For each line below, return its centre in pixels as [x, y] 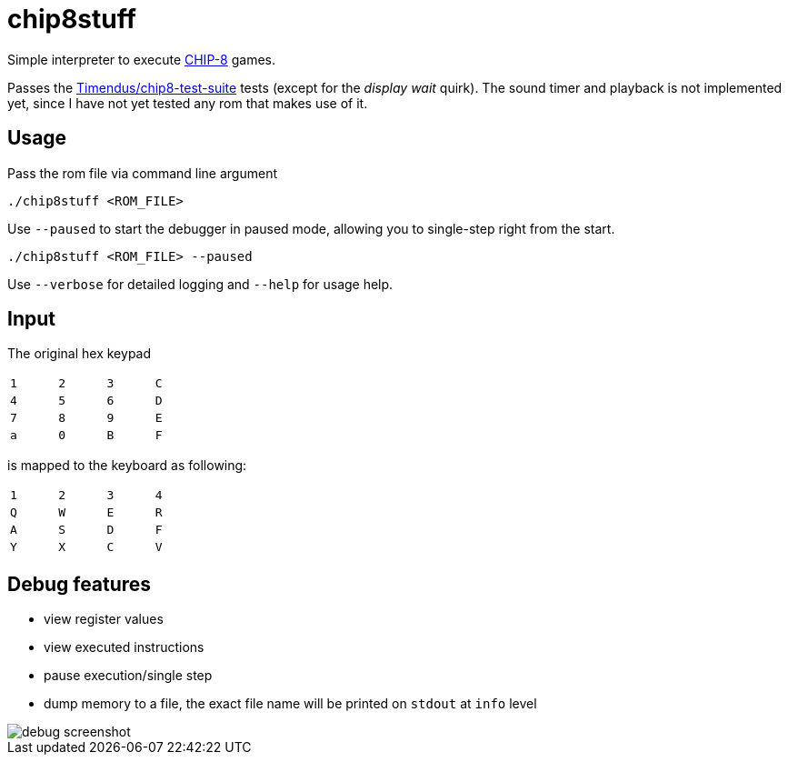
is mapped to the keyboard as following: [127, 466]
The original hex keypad [80, 354]
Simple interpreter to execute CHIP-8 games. [142, 59]
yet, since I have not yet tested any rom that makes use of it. [188, 103]
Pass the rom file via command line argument [142, 173]
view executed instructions [124, 647]
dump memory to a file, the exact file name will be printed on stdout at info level [290, 704]
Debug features [80, 584]
